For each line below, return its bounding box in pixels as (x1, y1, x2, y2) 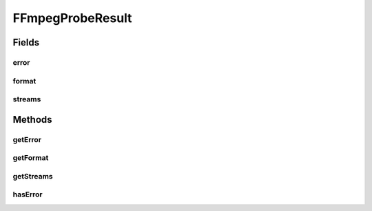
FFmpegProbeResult (12, 10, 132, 26)
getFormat (12, 153, 49, 163)
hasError (12, 190, 43, 199)
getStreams (12, 171, 53, 181)
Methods (12, 114, 52, 125)
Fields (12, 37, 40, 48)
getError (12, 134, 41, 144)
